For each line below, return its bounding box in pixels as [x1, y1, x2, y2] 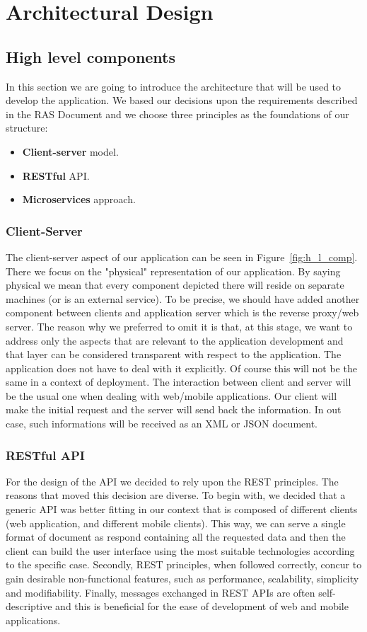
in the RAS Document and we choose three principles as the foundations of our [6, 106, 349, 121]
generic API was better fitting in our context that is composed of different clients [6, 502, 358, 517]
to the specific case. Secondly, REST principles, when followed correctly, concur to [6, 557, 362, 572]
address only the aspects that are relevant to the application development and [6, 333, 344, 347]
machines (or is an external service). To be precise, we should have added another [6, 291, 360, 306]
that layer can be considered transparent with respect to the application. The [6, 347, 342, 362]
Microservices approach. [22, 192, 136, 207]
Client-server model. [22, 144, 119, 159]
